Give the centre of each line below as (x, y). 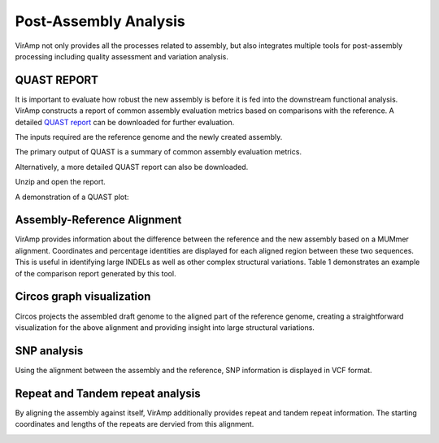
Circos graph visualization (83, 297)
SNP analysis (49, 351)
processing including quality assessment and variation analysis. (122, 56)
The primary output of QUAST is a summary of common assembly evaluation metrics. (159, 152)
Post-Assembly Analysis (100, 21)
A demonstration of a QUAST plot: (72, 197)
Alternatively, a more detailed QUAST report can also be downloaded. (132, 167)
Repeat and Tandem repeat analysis (108, 393)
